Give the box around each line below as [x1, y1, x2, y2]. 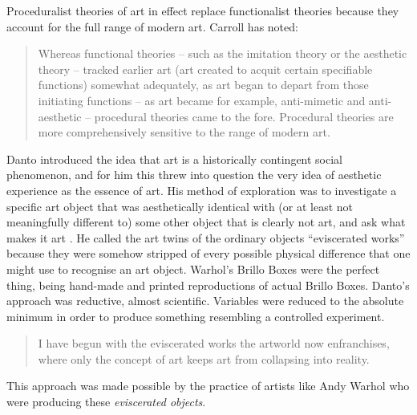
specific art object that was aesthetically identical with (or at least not [6, 197, 354, 214]
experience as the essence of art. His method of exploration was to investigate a [6, 181, 397, 198]
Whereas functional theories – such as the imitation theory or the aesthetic [38, 45, 407, 62]
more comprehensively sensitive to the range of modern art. [38, 124, 330, 140]
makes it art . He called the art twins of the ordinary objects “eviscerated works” [6, 229, 405, 246]
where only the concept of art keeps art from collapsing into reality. [38, 350, 370, 367]
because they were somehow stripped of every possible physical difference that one [6, 245, 411, 262]
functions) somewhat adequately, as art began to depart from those [38, 76, 369, 93]
